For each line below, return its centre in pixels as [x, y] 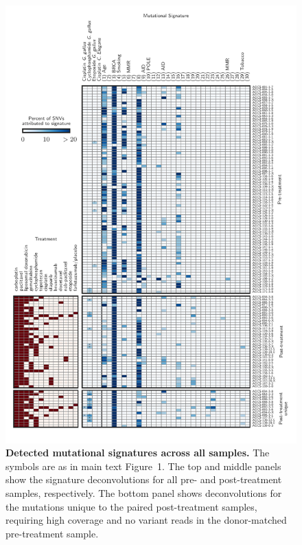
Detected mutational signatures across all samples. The [138, 453]
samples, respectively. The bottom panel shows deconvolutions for [144, 492]
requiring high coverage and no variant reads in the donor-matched [146, 520]
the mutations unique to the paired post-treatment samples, [131, 506]
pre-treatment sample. [52, 533]
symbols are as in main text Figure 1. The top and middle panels [143, 466]
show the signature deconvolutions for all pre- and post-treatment [144, 479]
